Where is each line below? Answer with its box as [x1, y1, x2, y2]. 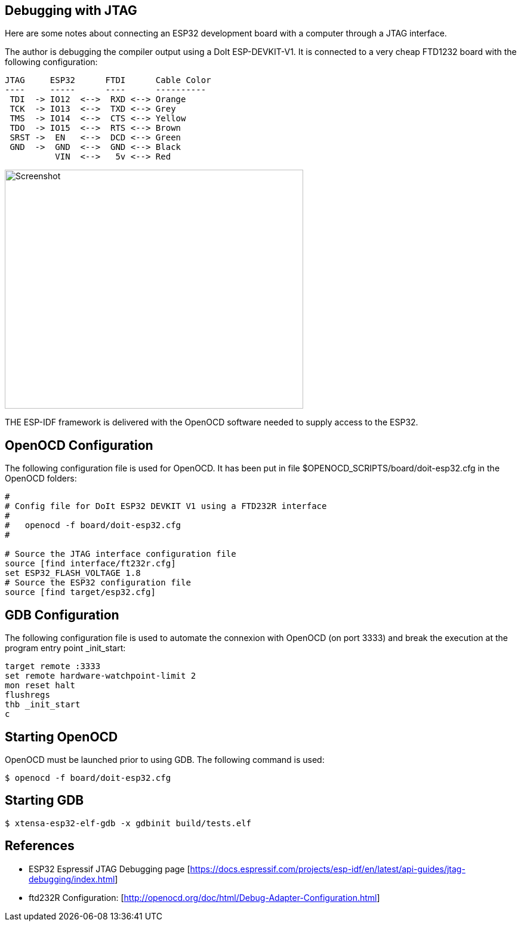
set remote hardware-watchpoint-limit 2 [5, 671, 196, 681]
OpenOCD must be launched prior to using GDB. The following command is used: [5, 754, 325, 765]
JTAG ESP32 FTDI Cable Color [5, 75, 211, 85]
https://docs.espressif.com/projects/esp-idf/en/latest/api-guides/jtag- [190, 863, 465, 874]
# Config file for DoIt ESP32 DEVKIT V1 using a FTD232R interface [5, 501, 327, 511]
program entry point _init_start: [5, 643, 126, 654]
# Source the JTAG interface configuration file [5, 549, 236, 559]
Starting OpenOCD [5, 729, 118, 744]
